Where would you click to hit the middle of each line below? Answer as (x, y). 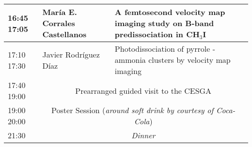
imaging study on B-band (164, 23)
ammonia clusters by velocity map (173, 60)
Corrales (59, 23)
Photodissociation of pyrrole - (165, 49)
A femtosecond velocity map (170, 12)
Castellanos (64, 34)
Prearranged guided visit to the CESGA (143, 90)
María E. (60, 12)
